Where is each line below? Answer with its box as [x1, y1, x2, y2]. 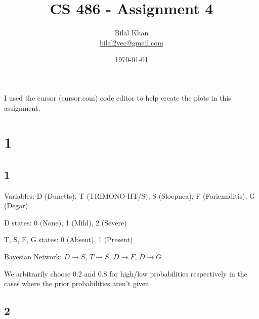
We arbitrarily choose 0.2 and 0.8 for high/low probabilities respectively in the [4, 268, 247, 279]
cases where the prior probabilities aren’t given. [4, 278, 151, 289]
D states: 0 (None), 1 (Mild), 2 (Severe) [4, 217, 127, 227]
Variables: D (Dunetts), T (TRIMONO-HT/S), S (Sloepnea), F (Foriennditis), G [4, 190, 255, 201]
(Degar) [4, 200, 28, 211]
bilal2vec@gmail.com [100, 37, 163, 48]
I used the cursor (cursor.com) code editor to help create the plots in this [4, 92, 231, 103]
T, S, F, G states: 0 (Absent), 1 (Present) [4, 234, 133, 245]
